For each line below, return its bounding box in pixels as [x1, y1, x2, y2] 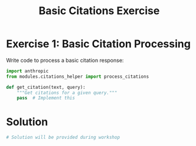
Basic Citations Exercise [38, 4, 160, 18]
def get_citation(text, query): [6, 84, 86, 90]
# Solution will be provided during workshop [6, 134, 120, 141]
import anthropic [6, 68, 49, 74]
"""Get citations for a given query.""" [17, 89, 117, 95]
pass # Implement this [17, 95, 76, 101]
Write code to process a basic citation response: [6, 57, 124, 64]
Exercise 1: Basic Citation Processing [6, 37, 191, 51]
